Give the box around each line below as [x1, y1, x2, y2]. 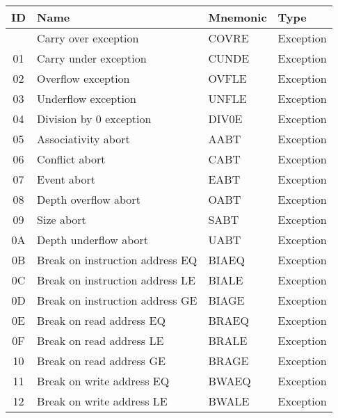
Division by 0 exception [37, 111, 152, 127]
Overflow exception [37, 70, 130, 86]
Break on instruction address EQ [37, 252, 198, 268]
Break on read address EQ [37, 312, 166, 328]
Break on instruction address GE [37, 292, 198, 308]
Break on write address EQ [37, 373, 170, 389]
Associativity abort [37, 131, 130, 147]
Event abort [37, 171, 95, 187]
